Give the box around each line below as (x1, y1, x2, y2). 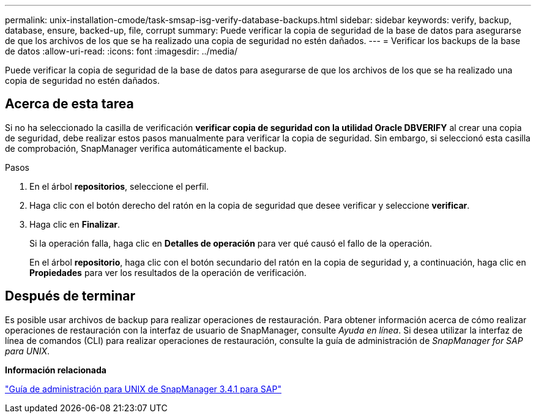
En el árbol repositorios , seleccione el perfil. (29, 181, 209, 192)
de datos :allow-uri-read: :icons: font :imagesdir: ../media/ (5, 46, 237, 56)
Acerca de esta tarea (5, 96, 134, 112)
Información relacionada (5, 364, 106, 375)
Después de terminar (5, 288, 136, 304)
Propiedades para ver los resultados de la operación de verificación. (29, 267, 307, 278)
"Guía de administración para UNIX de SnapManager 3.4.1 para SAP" (5, 383, 281, 394)
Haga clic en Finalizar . (29, 218, 121, 230)
